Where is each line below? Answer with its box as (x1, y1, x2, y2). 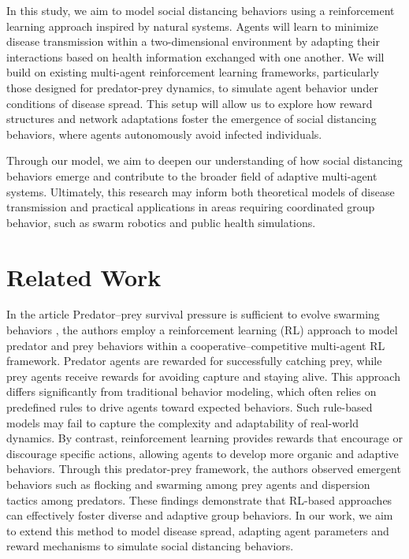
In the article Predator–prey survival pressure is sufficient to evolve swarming (6, 306, 380, 322)
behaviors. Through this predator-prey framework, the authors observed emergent (6, 460, 401, 477)
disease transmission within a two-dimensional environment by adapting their (6, 33, 380, 50)
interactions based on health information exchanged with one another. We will (6, 48, 385, 65)
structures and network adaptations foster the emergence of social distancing (6, 110, 377, 127)
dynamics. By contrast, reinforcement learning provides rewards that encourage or (6, 430, 403, 446)
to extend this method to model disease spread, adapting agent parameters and (6, 522, 389, 539)
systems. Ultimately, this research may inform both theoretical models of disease (6, 183, 395, 199)
